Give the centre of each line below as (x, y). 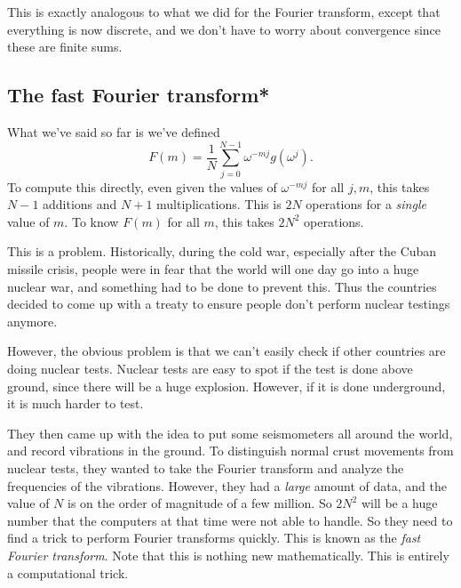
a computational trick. (68, 572)
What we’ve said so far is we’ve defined (114, 131)
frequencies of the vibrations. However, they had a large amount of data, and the (227, 485)
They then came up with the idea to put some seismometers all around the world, (230, 433)
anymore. (32, 321)
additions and (80, 204)
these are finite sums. (65, 47)
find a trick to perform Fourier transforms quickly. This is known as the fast (214, 538)
